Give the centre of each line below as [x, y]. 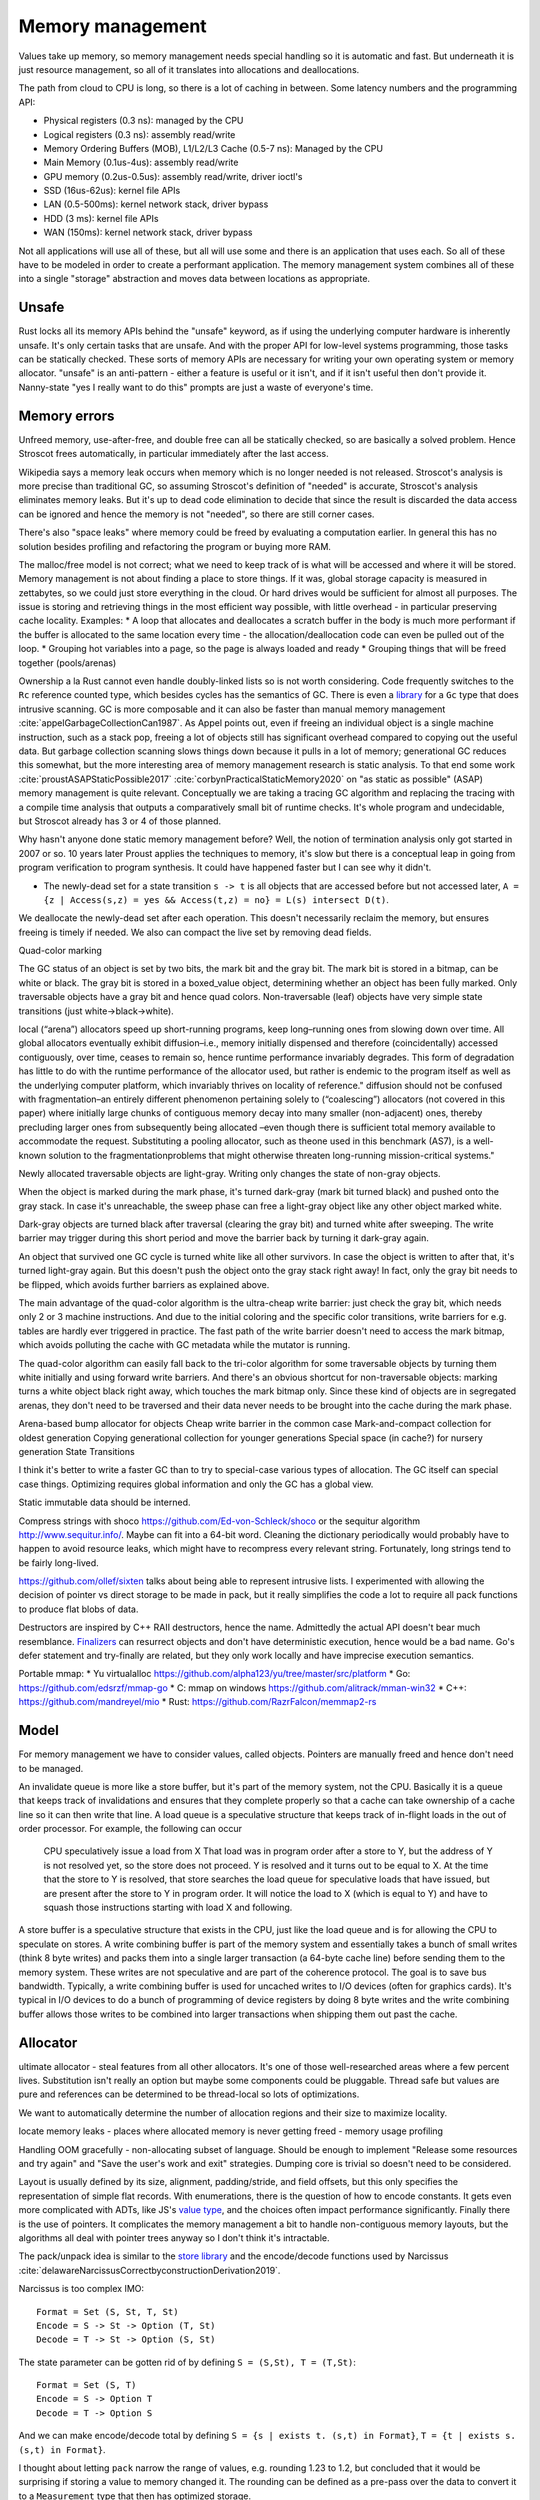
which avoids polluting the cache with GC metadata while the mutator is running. [184, 1345]
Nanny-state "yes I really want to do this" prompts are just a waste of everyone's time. [196, 387]
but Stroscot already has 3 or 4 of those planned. [120, 821]
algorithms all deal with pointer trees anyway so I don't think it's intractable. [174, 2237]
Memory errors [66, 415]
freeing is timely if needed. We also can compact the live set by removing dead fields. [195, 932]
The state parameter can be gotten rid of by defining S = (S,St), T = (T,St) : [187, 2362]
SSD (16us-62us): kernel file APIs [112, 191]
